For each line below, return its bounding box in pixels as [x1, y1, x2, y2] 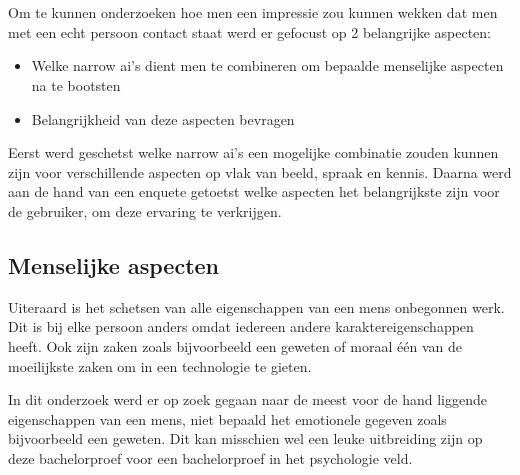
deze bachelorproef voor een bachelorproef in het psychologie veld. [8, 447, 413, 468]
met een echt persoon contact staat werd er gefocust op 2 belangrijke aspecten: [8, 21, 492, 42]
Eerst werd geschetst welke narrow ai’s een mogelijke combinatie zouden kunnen [8, 142, 499, 163]
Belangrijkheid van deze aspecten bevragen [31, 108, 295, 129]
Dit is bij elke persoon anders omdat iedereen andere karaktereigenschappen [8, 316, 474, 337]
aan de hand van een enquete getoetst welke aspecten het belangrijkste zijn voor [8, 181, 500, 202]
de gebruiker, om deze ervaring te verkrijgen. [8, 200, 282, 221]
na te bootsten [31, 74, 121, 95]
